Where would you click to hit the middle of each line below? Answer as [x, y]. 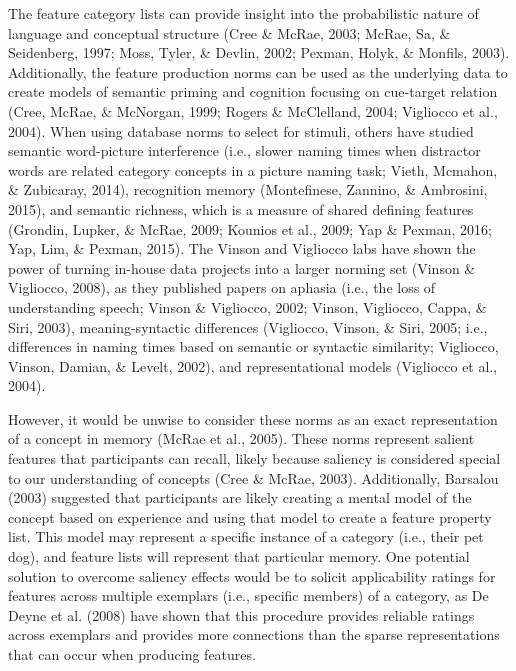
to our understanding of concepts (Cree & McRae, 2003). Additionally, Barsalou [253, 477]
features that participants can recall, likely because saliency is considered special [254, 458]
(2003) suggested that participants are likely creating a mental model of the [240, 497]
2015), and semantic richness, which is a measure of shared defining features [241, 208]
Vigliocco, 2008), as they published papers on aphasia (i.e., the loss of [222, 287]
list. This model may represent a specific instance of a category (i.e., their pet [246, 536]
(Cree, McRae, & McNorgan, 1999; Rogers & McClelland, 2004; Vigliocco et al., [253, 110]
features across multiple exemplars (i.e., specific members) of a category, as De [248, 595]
